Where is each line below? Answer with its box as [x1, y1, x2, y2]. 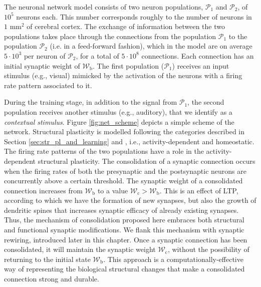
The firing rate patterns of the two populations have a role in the [4, 146, 204, 156]
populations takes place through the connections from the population [4, 31, 216, 41]
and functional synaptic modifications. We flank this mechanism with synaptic [4, 224, 244, 235]
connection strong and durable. [4, 273, 99, 284]
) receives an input [172, 60, 229, 71]
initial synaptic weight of [4, 60, 80, 71]
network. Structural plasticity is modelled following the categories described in [4, 126, 245, 137]
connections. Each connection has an [141, 50, 254, 61]
